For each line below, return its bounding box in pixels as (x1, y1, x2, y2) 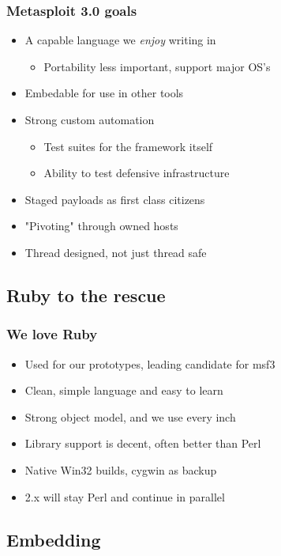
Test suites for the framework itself (43, 138, 213, 154)
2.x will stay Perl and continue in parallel (24, 488, 225, 505)
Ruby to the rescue (6, 282, 166, 307)
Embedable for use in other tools (24, 85, 184, 101)
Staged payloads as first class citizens (24, 191, 205, 207)
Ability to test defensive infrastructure (43, 165, 230, 181)
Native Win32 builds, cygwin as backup (24, 461, 217, 478)
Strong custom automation (24, 112, 155, 127)
